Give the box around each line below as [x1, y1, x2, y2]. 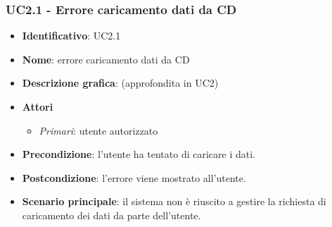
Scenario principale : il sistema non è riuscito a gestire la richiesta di [22, 194, 326, 209]
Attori [22, 99, 53, 114]
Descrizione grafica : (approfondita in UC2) [22, 75, 219, 90]
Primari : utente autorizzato [39, 123, 158, 137]
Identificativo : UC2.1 [22, 28, 121, 43]
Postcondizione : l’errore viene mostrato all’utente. [22, 170, 246, 185]
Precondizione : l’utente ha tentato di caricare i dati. [22, 147, 256, 161]
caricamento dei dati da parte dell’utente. [22, 207, 201, 222]
